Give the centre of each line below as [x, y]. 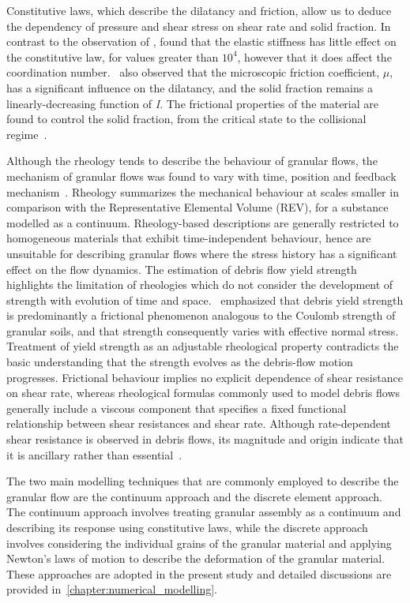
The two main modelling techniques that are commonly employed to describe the [203, 481]
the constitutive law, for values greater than [113, 56]
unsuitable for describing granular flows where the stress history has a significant [202, 253]
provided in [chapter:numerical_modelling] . [112, 589]
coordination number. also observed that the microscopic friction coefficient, [193, 72]
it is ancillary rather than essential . [94, 454]
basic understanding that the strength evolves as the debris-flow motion [180, 362]
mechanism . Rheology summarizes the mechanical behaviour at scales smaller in [203, 191]
